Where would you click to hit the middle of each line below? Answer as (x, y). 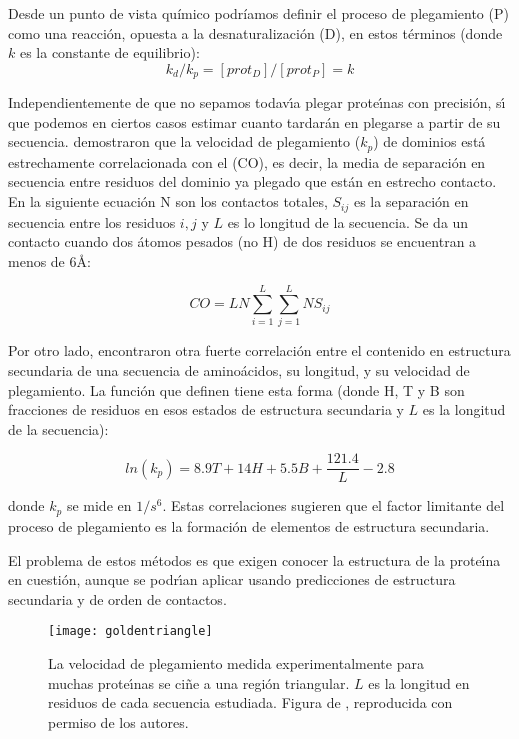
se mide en (99, 505)
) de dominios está (429, 141)
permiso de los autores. (118, 721)
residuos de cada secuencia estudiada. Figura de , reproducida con (250, 702)
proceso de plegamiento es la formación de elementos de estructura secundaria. (249, 525)
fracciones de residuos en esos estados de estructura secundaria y (206, 409)
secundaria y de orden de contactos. (117, 598)
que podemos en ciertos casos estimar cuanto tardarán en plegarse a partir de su (254, 121)
